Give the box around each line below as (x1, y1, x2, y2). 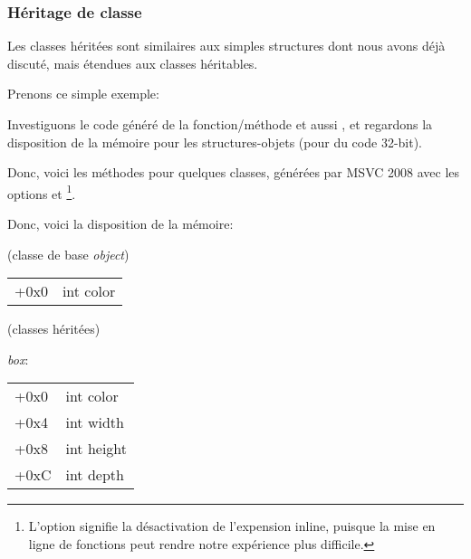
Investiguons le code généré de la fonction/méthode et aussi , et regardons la (7, 115, 433, 133)
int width (65, 412, 124, 433)
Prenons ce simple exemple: (7, 84, 159, 103)
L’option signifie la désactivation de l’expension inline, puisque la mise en (28, 516, 436, 535)
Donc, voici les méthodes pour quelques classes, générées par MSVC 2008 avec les (7, 163, 459, 182)
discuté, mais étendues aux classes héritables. (7, 53, 258, 72)
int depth (65, 464, 124, 486)
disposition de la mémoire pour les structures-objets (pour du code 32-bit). (7, 132, 423, 151)
